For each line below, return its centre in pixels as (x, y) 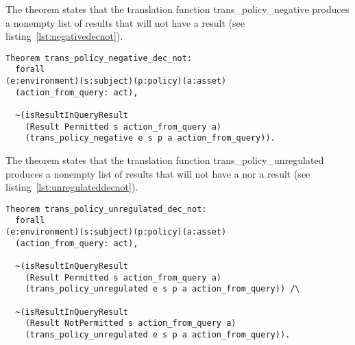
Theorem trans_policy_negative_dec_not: (99, 58)
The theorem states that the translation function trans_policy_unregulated (165, 160)
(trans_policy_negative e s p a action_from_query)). (150, 138)
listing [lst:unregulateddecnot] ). (72, 187)
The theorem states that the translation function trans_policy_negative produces (177, 9)
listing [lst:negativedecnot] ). (64, 36)
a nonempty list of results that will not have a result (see (125, 22)
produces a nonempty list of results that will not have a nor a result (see (158, 173)
